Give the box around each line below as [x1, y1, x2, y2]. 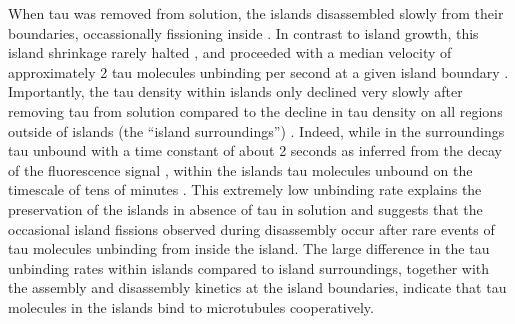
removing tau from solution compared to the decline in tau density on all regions [8, 100, 503, 121]
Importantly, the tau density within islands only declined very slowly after [8, 81, 463, 102]
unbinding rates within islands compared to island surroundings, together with [8, 257, 490, 278]
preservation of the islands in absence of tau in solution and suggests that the [8, 198, 483, 219]
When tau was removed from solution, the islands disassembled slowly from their [8, 3, 504, 23]
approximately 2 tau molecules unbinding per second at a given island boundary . [8, 61, 509, 82]
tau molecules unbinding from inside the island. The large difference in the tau [8, 238, 490, 259]
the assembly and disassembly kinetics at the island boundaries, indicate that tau [8, 277, 507, 298]
